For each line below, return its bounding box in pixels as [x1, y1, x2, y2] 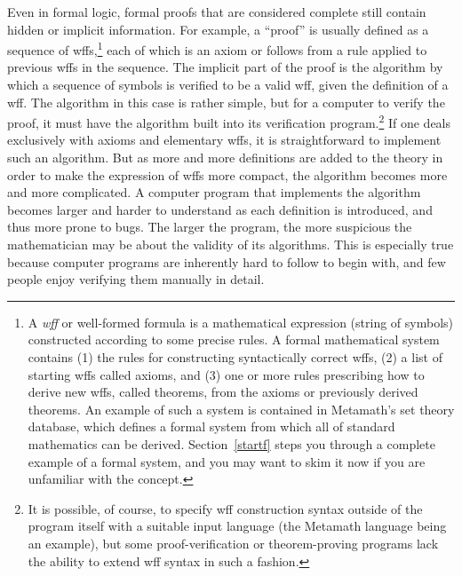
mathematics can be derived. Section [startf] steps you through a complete [28, 434, 435, 453]
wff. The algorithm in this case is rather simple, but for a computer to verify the [7, 92, 445, 111]
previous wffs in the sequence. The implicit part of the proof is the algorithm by [7, 58, 443, 76]
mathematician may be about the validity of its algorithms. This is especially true [7, 235, 454, 254]
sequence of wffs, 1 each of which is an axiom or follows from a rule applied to [7, 38, 427, 59]
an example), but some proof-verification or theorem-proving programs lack [28, 533, 439, 552]
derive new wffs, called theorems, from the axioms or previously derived [28, 383, 418, 401]
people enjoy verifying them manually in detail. [7, 270, 265, 288]
